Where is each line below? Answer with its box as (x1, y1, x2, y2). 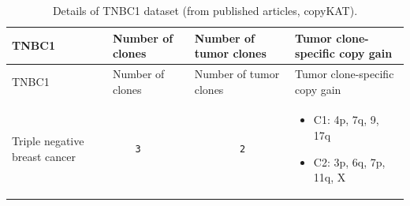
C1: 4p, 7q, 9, (313, 111, 379, 128)
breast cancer (12, 148, 76, 164)
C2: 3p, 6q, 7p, (313, 153, 386, 170)
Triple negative (12, 133, 84, 149)
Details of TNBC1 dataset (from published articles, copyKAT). (52, 2, 358, 18)
